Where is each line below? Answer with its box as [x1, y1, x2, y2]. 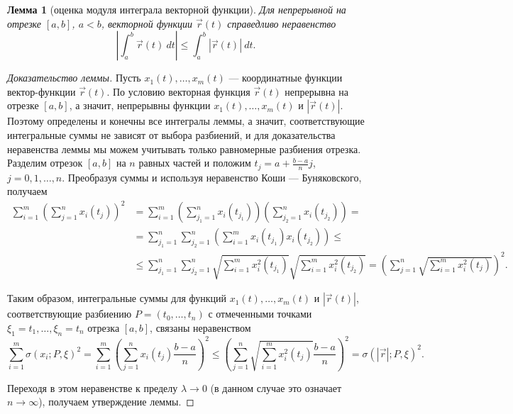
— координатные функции [228, 70, 343, 85]
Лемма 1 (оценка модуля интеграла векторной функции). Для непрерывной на [7, 2, 346, 16]
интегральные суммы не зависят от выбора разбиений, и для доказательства [7, 127, 336, 142]
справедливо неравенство [227, 16, 336, 30]
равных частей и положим [138, 155, 251, 170]
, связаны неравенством [150, 320, 251, 335]
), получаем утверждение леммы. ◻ [38, 394, 194, 409]
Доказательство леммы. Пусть [7, 70, 141, 85]
